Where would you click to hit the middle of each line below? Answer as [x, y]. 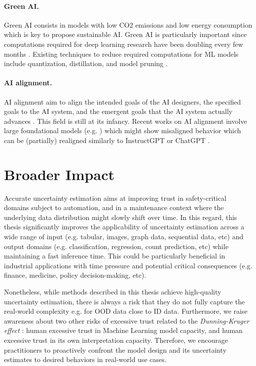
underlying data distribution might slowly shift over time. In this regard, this [121, 217]
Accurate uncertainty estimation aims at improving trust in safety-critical [115, 198]
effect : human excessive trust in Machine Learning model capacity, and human [123, 330]
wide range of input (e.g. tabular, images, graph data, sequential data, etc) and [124, 237]
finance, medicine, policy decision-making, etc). [75, 275]
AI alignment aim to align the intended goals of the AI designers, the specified [123, 101]
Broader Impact [59, 174]
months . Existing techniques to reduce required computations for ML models [121, 54]
